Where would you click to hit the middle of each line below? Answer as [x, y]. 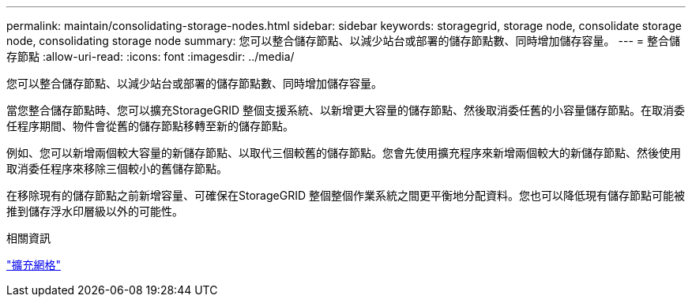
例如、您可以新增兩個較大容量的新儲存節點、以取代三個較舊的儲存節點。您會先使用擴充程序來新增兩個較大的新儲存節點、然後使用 [344, 153]
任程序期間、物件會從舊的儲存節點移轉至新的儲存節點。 [150, 126]
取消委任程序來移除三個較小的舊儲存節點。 [117, 168]
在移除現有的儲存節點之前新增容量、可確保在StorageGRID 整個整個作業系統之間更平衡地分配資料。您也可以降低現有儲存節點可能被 [346, 195]
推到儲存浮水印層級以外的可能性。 [95, 211]
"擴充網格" [34, 265]
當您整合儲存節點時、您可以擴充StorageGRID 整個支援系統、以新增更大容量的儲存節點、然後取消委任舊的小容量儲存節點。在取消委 [346, 110]
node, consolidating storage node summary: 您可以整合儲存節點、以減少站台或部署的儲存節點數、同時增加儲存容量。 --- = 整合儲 [343, 41]
